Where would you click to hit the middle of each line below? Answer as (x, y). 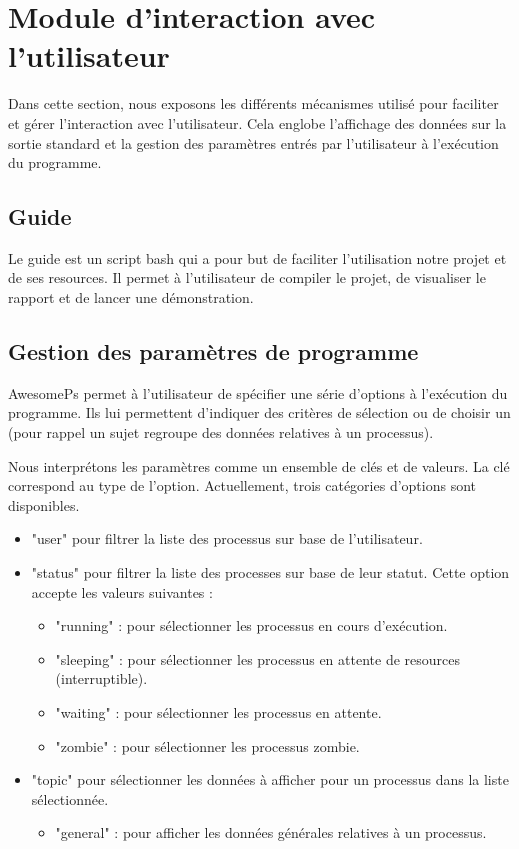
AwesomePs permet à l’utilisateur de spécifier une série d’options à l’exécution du (258, 392)
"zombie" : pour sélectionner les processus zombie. (207, 745)
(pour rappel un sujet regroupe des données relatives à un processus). (221, 432)
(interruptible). (101, 678)
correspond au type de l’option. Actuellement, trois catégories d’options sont (242, 485)
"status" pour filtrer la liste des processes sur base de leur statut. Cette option (270, 572)
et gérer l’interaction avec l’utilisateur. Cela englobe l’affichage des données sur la (257, 122)
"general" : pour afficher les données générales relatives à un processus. (271, 832)
